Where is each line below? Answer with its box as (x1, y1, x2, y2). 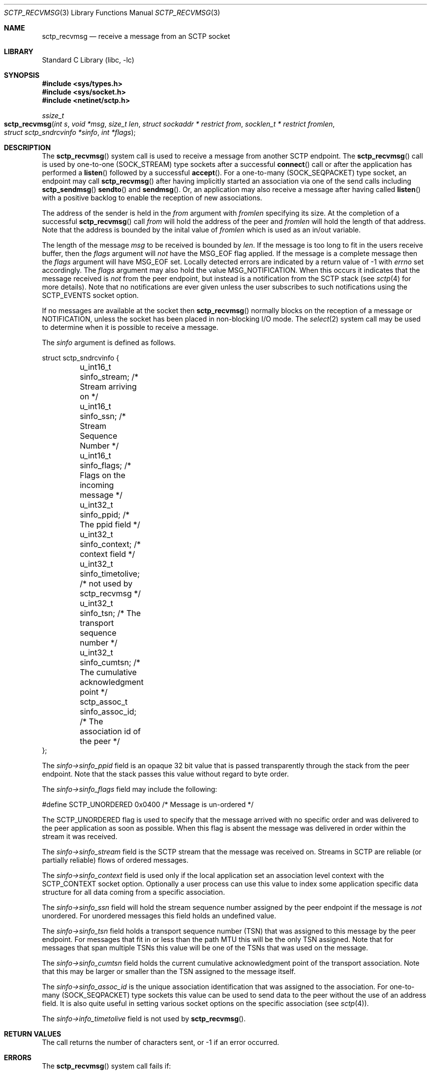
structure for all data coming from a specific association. (42, 888, 225, 896)
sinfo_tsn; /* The (80, 608, 141, 618)
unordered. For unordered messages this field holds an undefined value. (42, 911, 277, 920)
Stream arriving (80, 382, 137, 391)
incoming (80, 480, 114, 490)
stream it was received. (42, 832, 118, 841)
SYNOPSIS (4, 71, 40, 79)
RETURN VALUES (4, 1030, 62, 1038)
